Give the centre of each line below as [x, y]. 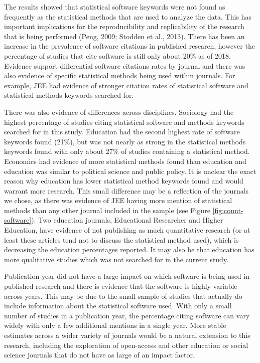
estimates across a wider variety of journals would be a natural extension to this [127, 335]
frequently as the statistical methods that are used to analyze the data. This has [128, 16]
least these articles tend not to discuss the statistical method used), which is [121, 239]
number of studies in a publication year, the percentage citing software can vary [127, 315]
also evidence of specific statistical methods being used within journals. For [120, 75]
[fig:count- [228, 210]
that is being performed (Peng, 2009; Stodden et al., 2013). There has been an [124, 36]
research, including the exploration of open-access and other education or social [126, 345]
